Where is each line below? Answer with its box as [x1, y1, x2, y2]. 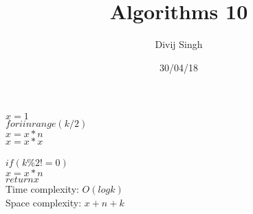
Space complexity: [5, 195, 82, 209]
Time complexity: [5, 181, 79, 195]
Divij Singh [155, 37, 203, 51]
